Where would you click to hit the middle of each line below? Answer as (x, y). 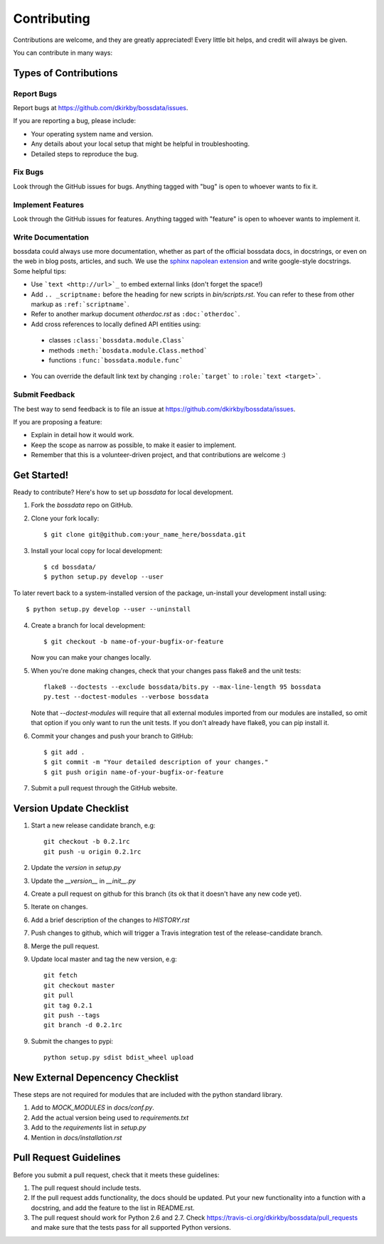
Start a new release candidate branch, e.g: (93, 825)
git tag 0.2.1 (68, 1005)
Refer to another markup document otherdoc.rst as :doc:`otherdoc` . (135, 314)
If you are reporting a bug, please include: (75, 121)
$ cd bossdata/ (70, 567)
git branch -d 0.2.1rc (83, 1025)
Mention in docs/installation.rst (76, 1137)
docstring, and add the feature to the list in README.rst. (113, 1208)
